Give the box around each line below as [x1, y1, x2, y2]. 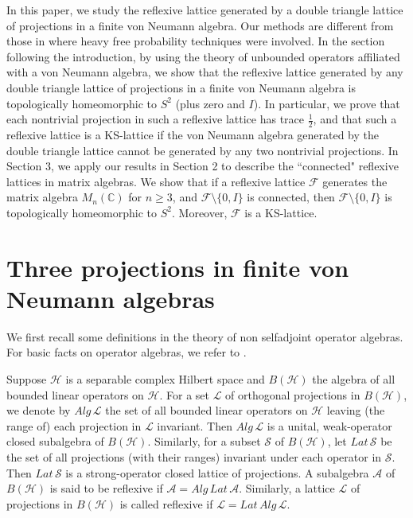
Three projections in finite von [6, 251, 349, 283]
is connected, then [247, 189, 335, 205]
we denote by [6, 402, 71, 419]
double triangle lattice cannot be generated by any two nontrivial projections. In [6, 142, 399, 158]
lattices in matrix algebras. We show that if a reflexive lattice [6, 173, 306, 189]
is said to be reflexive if [49, 480, 163, 497]
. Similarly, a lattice [239, 480, 335, 497]
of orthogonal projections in [225, 386, 360, 403]
